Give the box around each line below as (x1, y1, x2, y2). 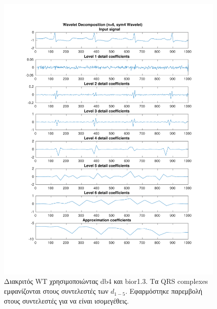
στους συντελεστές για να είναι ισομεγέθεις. (4, 295, 129, 306)
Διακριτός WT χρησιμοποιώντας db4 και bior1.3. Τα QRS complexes (4, 276, 208, 286)
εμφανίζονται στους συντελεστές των (4, 286, 108, 296)
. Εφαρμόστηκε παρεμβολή (125, 286, 203, 296)
